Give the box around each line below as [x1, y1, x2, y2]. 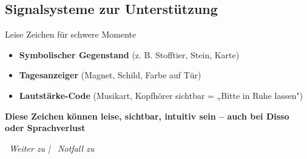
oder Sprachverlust [5, 121, 86, 134]
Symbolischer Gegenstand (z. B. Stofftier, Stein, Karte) [19, 48, 240, 61]
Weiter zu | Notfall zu [9, 141, 95, 154]
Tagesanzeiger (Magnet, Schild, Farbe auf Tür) [19, 69, 201, 81]
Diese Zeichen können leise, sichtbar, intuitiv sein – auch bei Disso [5, 109, 289, 122]
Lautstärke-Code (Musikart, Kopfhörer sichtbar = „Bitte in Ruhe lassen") [19, 89, 303, 101]
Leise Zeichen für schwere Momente [5, 28, 137, 41]
